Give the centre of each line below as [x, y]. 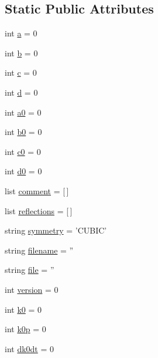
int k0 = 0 [23, 309]
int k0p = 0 [25, 329]
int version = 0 [32, 289]
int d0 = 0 [23, 171]
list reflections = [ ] [39, 210]
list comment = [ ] [37, 190]
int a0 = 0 [23, 112]
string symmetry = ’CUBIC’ [56, 230]
